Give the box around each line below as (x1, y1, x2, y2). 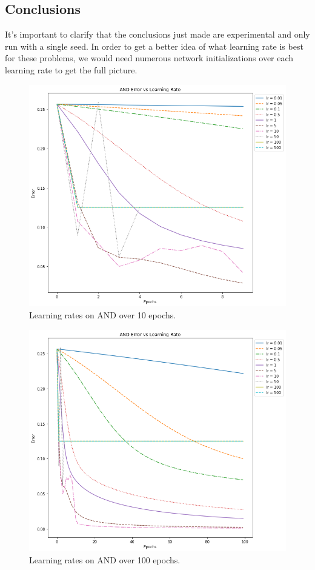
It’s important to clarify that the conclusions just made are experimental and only (5, 28, 310, 41)
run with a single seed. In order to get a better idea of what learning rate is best (5, 39, 303, 52)
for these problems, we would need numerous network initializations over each (5, 52, 294, 64)
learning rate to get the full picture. (5, 63, 138, 76)
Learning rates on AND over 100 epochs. (29, 554, 181, 566)
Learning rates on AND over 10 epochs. (29, 309, 176, 321)
